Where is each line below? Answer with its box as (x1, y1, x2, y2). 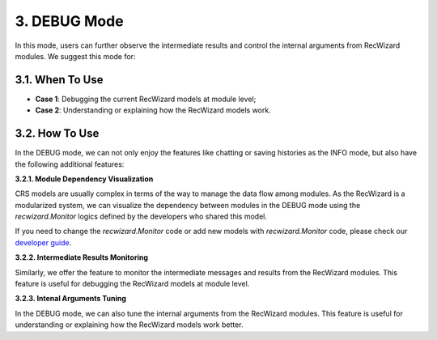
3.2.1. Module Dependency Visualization (15, 174, 154, 184)
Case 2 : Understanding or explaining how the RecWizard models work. (35, 105, 271, 115)
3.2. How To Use (15, 126, 100, 141)
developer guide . (15, 237, 72, 247)
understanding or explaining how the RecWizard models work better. (15, 320, 244, 329)
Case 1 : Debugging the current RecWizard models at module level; (35, 94, 257, 104)
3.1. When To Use (15, 73, 104, 87)
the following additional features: (15, 159, 125, 169)
